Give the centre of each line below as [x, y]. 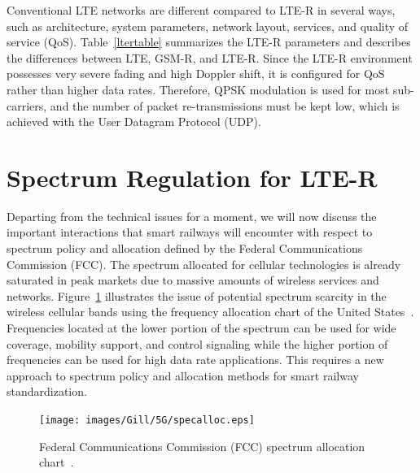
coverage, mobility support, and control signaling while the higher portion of [197, 343]
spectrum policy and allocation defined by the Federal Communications [185, 248]
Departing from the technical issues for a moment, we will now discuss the [192, 216]
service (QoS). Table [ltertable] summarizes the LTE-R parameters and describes [209, 42]
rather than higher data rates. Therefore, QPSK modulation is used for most [198, 89]
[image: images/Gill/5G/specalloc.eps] [147, 420]
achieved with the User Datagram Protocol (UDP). [134, 122]
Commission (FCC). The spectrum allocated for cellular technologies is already [204, 264]
